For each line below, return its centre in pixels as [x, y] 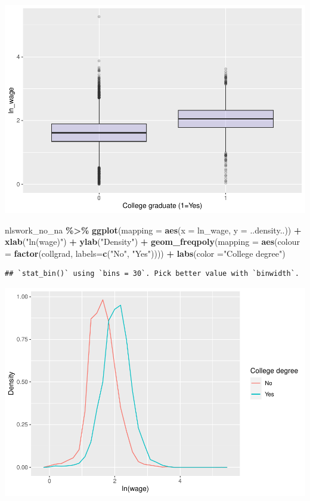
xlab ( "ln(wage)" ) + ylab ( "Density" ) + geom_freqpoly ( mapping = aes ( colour [152, 242]
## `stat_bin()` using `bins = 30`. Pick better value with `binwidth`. [152, 274]
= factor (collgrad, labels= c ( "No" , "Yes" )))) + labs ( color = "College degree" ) [145, 253]
